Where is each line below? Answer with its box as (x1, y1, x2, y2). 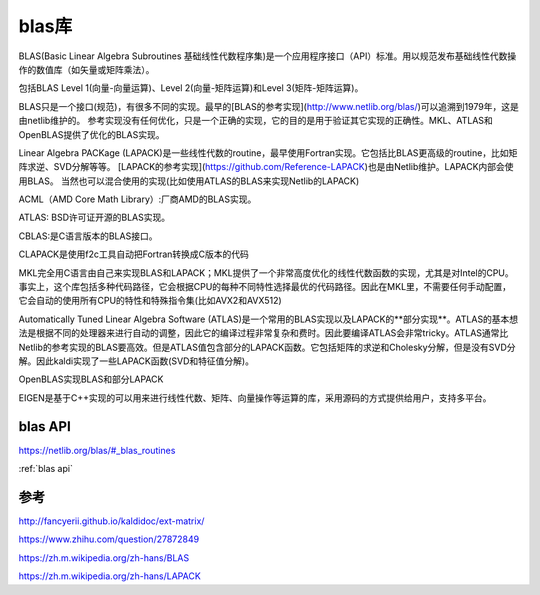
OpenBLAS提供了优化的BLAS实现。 (18, 128, 165, 140)
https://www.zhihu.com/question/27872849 (18, 533, 200, 545)
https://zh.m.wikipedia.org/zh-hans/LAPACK (18, 570, 202, 582)
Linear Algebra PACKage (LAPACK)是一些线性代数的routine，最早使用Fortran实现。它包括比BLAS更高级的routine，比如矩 (18, 146, 518, 159)
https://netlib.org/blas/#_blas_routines (18, 444, 176, 456)
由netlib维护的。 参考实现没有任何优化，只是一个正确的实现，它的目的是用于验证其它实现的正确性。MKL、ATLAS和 (18, 115, 494, 127)
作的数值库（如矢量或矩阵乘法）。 (18, 63, 155, 75)
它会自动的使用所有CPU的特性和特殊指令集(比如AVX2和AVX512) (18, 295, 282, 307)
